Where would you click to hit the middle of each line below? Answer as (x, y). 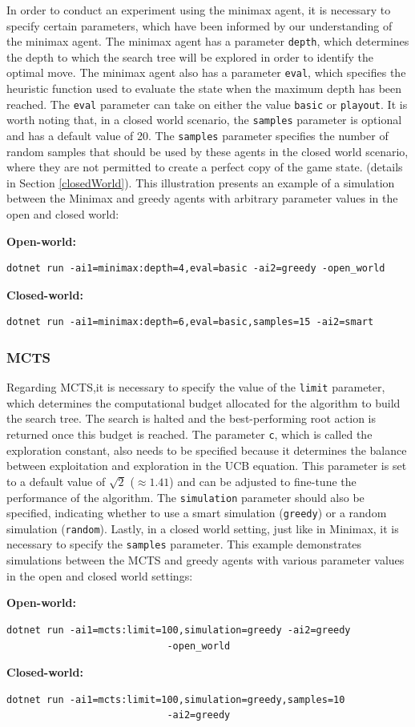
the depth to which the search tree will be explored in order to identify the (190, 56)
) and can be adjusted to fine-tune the (263, 481)
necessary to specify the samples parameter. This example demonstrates (184, 544)
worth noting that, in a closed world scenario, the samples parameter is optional (204, 120)
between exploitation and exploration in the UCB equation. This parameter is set (207, 466)
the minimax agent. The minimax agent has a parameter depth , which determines (208, 41)
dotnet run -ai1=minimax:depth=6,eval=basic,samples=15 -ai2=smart (190, 322)
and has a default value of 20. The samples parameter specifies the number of (197, 135)
